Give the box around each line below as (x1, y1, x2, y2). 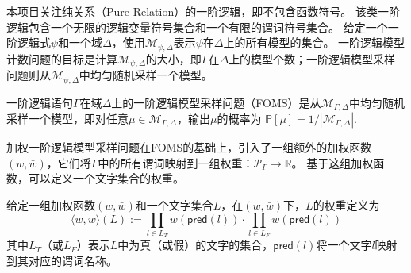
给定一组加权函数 (6, 196, 95, 213)
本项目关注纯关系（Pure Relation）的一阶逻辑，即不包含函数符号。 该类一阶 (6, 3, 400, 19)
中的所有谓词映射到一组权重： (98, 154, 254, 171)
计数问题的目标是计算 (6, 50, 117, 67)
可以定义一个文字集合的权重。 (28, 170, 184, 186)
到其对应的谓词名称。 (6, 252, 117, 268)
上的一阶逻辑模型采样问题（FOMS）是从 (111, 94, 321, 110)
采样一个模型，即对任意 (6, 110, 129, 126)
